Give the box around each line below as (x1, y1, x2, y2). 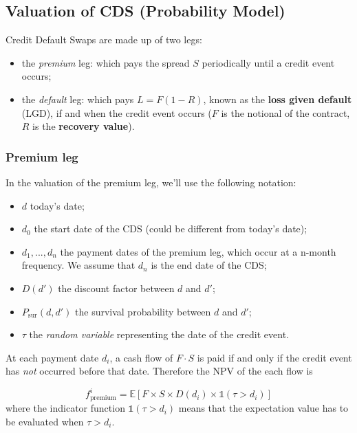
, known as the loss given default (203, 91, 352, 106)
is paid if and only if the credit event (197, 350, 352, 364)
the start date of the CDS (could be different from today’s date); (34, 221, 307, 236)
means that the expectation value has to (178, 401, 349, 415)
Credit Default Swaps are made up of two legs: (6, 32, 202, 47)
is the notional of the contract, (221, 105, 350, 120)
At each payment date (6, 350, 99, 364)
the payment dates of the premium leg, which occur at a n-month (60, 244, 336, 258)
